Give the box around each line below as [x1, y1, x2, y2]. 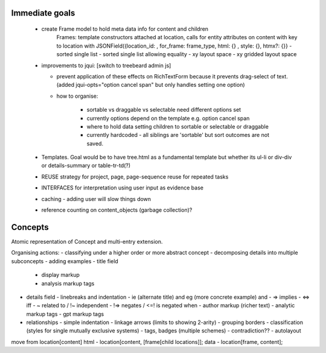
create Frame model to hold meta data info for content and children [41, 25, 208, 33]
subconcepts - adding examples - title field [11, 257, 119, 265]
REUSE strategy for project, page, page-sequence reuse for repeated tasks [41, 173, 229, 180]
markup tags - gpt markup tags [26, 310, 104, 317]
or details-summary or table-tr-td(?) [41, 162, 131, 169]
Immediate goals [11, 8, 75, 18]
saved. [86, 139, 104, 147]
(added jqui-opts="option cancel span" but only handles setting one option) [56, 81, 245, 89]
